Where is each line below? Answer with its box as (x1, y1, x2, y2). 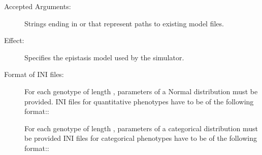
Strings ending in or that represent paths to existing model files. (24, 18, 224, 28)
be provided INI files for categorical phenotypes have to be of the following (24, 133, 257, 143)
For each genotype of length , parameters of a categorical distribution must (24, 123, 258, 133)
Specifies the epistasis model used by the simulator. (24, 52, 184, 62)
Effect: (4, 35, 24, 46)
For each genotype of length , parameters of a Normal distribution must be (24, 86, 258, 96)
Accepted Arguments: (4, 1, 71, 11)
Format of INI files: (4, 69, 64, 80)
